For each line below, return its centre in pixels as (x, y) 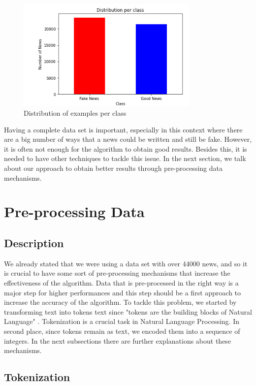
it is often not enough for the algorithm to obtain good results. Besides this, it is (126, 148)
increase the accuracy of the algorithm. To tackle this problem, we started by (120, 302)
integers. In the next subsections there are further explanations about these (118, 340)
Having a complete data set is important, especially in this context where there (123, 129)
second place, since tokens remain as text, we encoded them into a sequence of (122, 331)
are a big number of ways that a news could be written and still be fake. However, (128, 139)
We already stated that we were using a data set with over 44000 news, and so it (126, 263)
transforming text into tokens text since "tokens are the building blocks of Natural (128, 311)
